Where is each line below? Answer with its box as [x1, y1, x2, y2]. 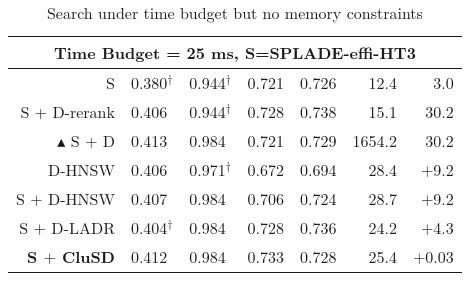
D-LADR [51, 216, 115, 239]
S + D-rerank [20, 100, 115, 123]
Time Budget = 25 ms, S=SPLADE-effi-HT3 [53, 41, 416, 64]
